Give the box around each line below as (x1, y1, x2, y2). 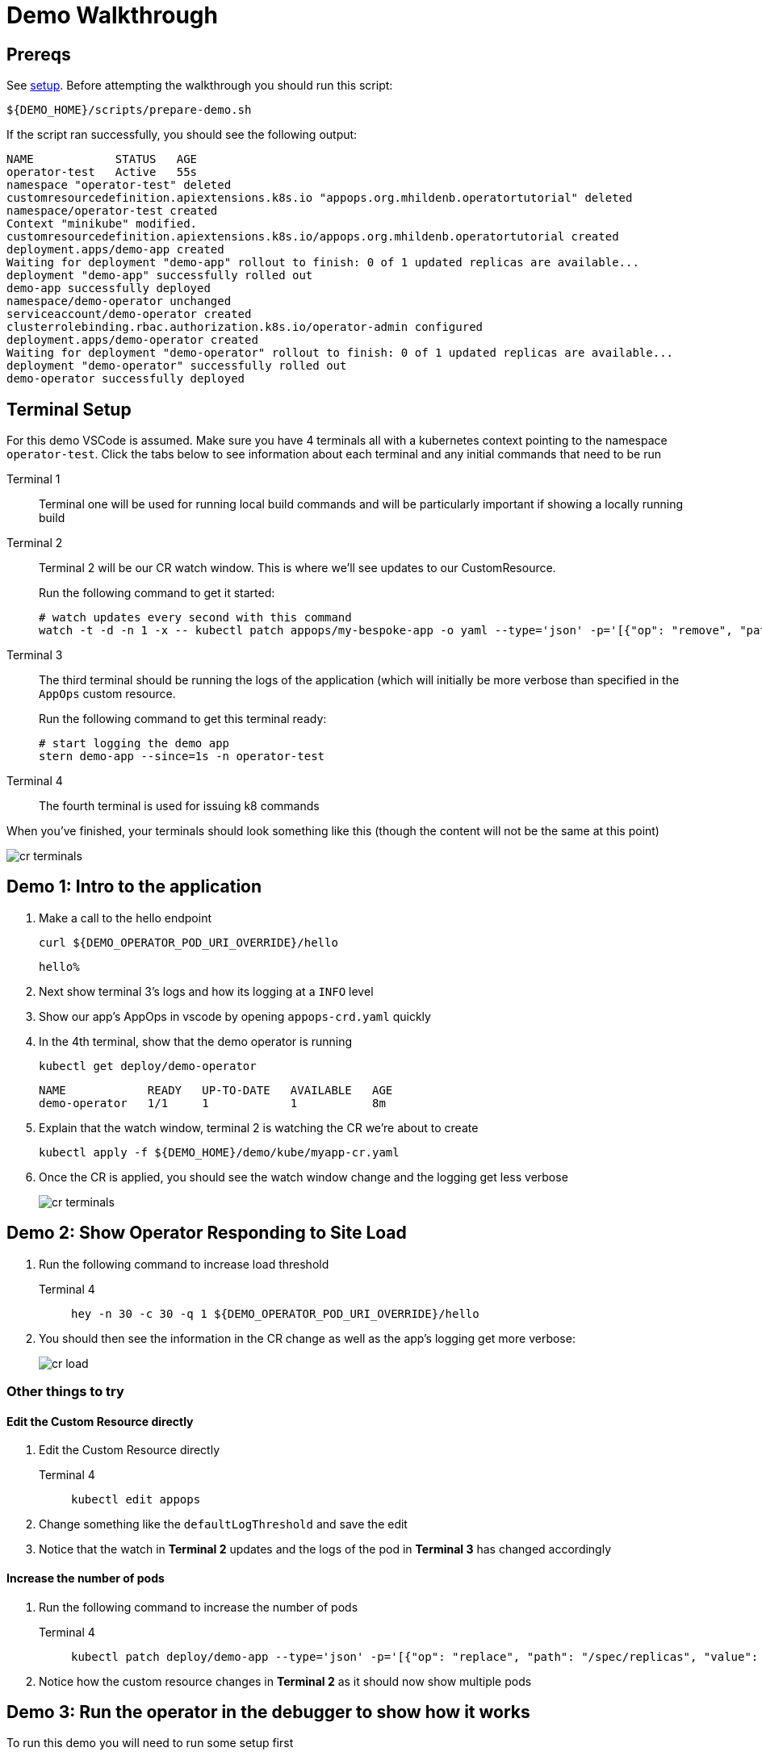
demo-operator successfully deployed (6, 372, 245, 386)
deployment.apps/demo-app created (6, 243, 224, 257)
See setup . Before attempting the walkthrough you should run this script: (6, 78, 393, 93)
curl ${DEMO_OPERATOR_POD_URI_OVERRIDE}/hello (39, 935, 338, 949)
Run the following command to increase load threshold (39, 1256, 329, 1271)
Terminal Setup (6, 399, 132, 420)
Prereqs (6, 44, 71, 65)
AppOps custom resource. (39, 687, 176, 701)
